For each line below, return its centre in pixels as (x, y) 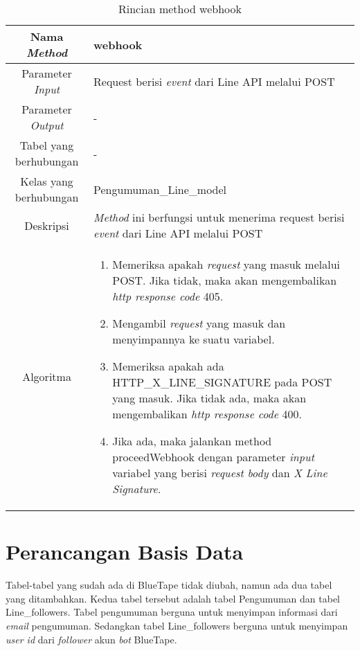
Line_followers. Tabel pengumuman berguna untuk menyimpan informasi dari (172, 612)
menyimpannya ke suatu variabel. (193, 339)
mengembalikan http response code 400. (207, 414)
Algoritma (47, 376)
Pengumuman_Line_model (160, 189)
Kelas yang (47, 181)
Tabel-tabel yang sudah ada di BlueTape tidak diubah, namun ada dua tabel (169, 585)
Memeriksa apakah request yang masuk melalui (226, 264)
